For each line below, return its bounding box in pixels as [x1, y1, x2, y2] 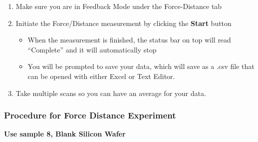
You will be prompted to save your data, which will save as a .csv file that [27, 61, 255, 71]
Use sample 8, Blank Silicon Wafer [4, 128, 126, 139]
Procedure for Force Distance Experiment [4, 109, 176, 121]
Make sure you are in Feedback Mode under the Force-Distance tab [15, 1, 222, 11]
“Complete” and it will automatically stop [27, 44, 157, 54]
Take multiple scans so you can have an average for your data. [15, 87, 206, 98]
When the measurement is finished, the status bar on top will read [27, 34, 231, 45]
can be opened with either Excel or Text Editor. [27, 70, 175, 81]
